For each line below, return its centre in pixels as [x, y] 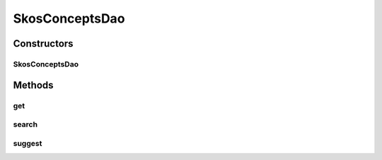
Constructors [43, 44]
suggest [28, 143]
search [25, 125]
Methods [33, 85]
